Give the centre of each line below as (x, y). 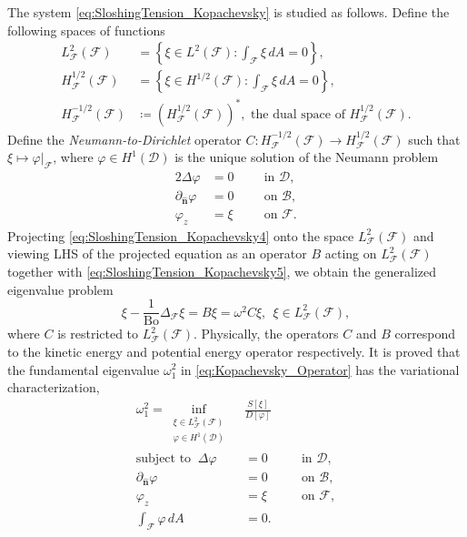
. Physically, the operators (266, 334)
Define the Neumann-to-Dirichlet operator (124, 139)
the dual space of (298, 114)
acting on (351, 253)
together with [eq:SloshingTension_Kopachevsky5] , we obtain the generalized (222, 272)
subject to (164, 458)
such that (434, 139)
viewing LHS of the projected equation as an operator (157, 253)
